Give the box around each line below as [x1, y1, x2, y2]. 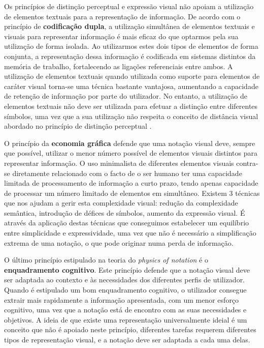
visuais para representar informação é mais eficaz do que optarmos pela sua [4, 31, 239, 41]
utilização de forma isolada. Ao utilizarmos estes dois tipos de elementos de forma [4, 41, 258, 51]
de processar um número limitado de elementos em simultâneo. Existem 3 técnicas [4, 187, 260, 198]
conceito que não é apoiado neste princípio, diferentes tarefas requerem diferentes [4, 324, 256, 335]
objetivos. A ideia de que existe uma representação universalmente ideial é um [4, 314, 247, 325]
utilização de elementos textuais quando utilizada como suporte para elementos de [4, 71, 260, 81]
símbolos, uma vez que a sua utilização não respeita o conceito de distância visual [4, 110, 258, 121]
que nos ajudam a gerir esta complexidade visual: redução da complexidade [4, 197, 238, 208]
